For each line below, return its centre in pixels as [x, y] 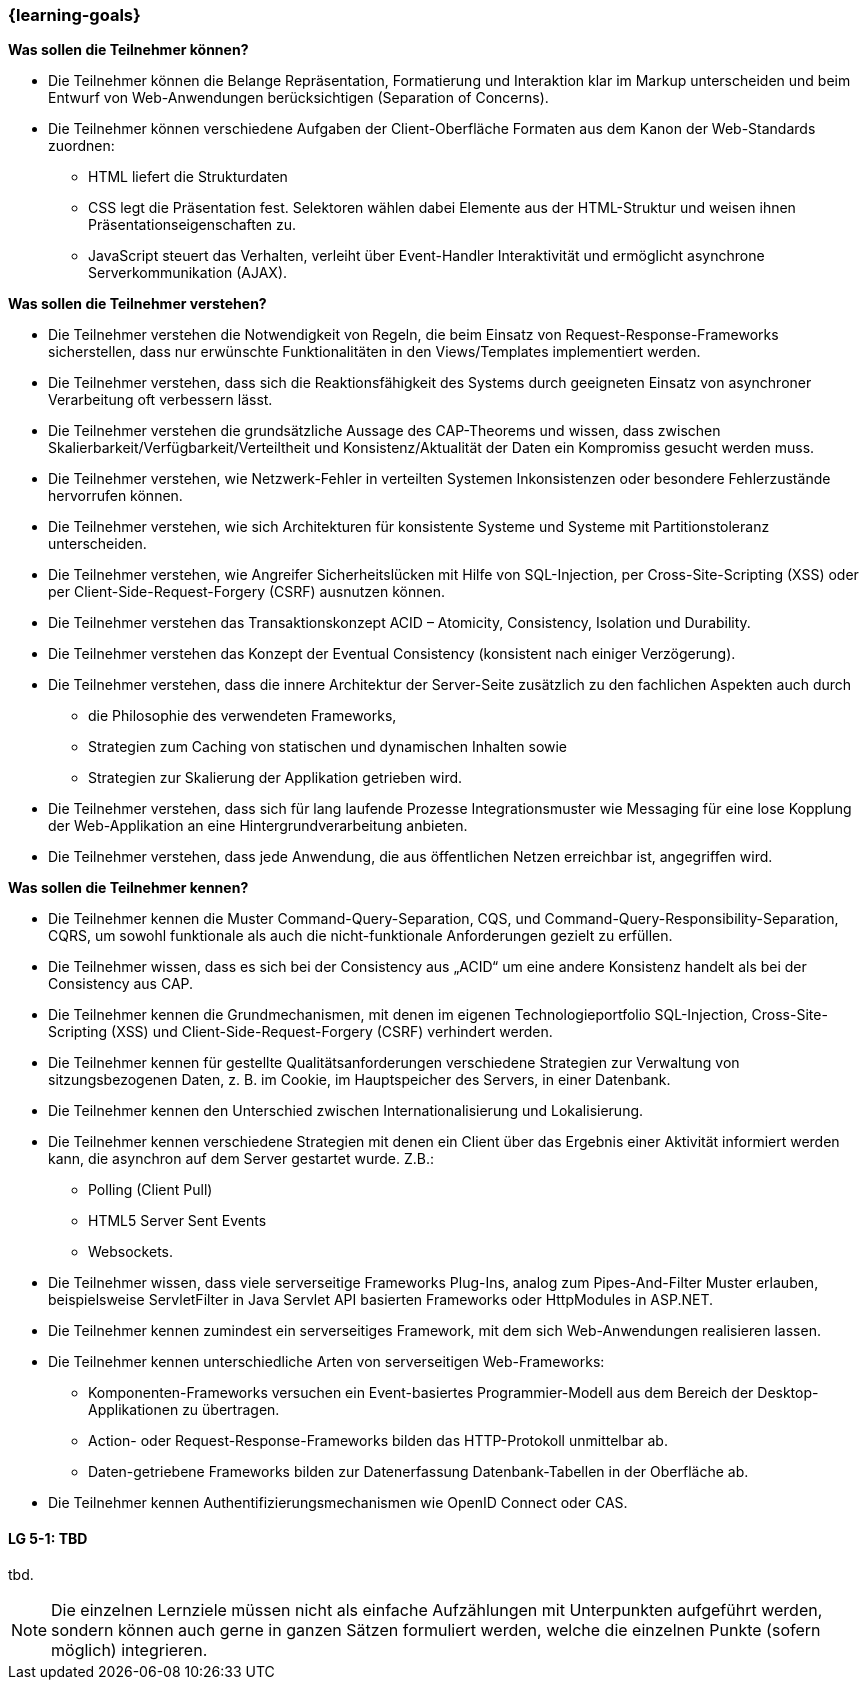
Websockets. [130, 1252]
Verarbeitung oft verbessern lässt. [160, 400]
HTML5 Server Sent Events [177, 1221]
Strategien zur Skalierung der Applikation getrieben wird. [275, 778]
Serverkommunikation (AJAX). [188, 273]
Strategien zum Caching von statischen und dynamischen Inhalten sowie [328, 747]
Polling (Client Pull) [150, 1190]
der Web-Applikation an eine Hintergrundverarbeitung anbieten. [258, 826]
